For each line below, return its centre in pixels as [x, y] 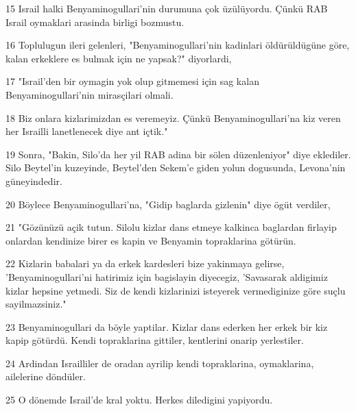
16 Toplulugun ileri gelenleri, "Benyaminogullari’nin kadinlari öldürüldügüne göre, [178, 45]
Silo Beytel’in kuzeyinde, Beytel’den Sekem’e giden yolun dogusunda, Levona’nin [176, 167]
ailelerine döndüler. [46, 376]
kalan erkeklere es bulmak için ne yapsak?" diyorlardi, [119, 58]
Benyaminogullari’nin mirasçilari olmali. [90, 94]
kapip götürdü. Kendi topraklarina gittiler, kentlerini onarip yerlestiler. [155, 340]
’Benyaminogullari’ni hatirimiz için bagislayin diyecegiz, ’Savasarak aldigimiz [167, 276]
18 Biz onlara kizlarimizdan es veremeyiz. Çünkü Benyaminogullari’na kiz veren [173, 117]
